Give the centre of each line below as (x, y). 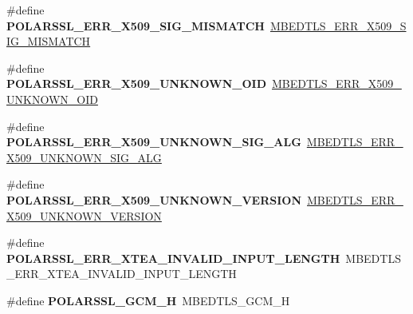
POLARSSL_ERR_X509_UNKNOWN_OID (136, 83)
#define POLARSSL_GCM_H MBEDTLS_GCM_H (148, 300)
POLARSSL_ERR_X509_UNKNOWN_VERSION (154, 199)
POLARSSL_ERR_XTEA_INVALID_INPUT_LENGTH (173, 258)
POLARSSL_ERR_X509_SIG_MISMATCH (136, 25)
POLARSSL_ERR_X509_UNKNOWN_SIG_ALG (154, 142)
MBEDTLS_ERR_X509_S (338, 25)
